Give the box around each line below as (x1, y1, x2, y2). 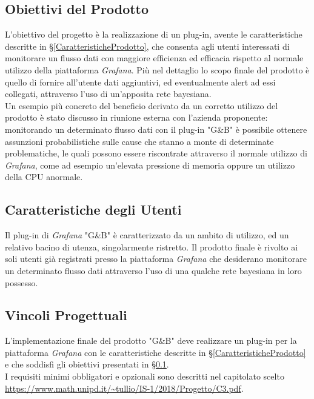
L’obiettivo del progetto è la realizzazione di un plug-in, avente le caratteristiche (5, 28, 302, 41)
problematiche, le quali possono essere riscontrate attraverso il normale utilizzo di (5, 147, 307, 159)
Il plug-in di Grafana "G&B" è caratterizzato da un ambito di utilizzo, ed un (5, 229, 289, 241)
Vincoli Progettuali (5, 306, 127, 324)
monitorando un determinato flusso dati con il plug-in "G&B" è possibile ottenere (5, 122, 307, 135)
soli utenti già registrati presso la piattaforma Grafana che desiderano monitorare (5, 252, 307, 265)
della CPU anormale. (5, 170, 83, 183)
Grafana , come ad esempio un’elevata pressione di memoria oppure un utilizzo (5, 158, 295, 171)
